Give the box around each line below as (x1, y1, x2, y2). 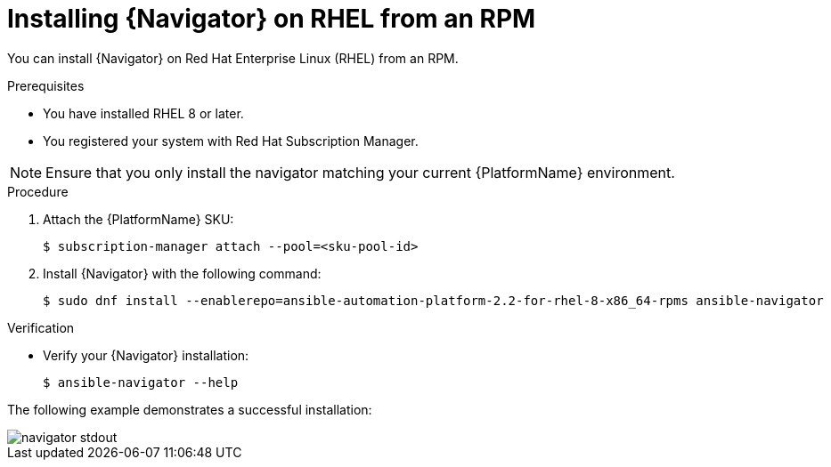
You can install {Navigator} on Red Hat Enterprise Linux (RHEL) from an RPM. (7, 50, 459, 66)
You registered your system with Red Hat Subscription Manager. (43, 133, 419, 149)
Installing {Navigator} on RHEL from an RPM (7, 4, 536, 34)
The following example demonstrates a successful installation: (7, 401, 372, 417)
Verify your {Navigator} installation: (43, 347, 249, 363)
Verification (7, 319, 75, 335)
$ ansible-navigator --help (43, 374, 239, 390)
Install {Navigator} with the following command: (43, 265, 322, 281)
